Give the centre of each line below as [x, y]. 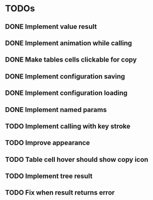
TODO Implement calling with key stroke [68, 126]
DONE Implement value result [51, 27]
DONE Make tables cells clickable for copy [71, 60]
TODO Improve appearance [48, 143]
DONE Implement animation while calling [69, 43]
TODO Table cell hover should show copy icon [77, 159]
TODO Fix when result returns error [60, 193]
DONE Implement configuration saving [65, 76]
